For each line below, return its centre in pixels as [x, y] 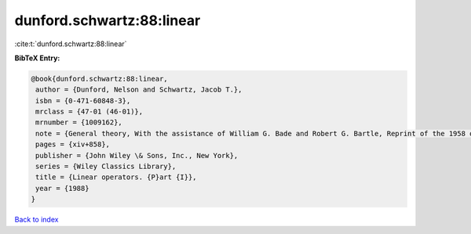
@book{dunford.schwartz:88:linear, [99, 79]
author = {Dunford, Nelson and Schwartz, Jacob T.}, [139, 90]
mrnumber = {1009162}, [79, 122]
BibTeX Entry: [37, 58]
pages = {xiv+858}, [73, 144]
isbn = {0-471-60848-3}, [83, 101]
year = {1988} [62, 188]
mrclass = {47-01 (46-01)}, [89, 112]
